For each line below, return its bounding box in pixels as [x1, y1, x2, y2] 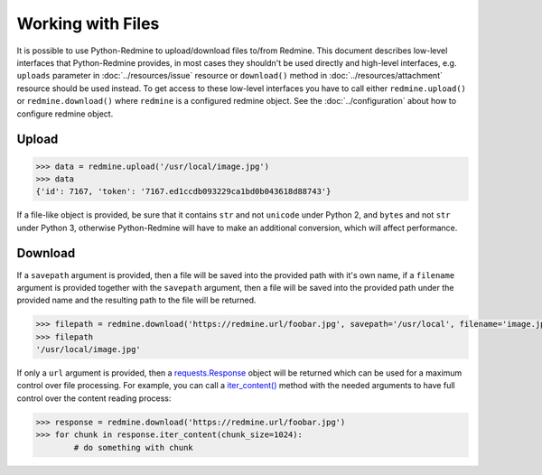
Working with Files [16, 14, 160, 33]
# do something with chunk [73, 442, 193, 452]
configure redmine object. [16, 108, 114, 119]
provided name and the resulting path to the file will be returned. [16, 294, 257, 306]
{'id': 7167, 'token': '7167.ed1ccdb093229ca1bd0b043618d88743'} [35, 186, 332, 197]
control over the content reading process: [16, 393, 172, 404]
